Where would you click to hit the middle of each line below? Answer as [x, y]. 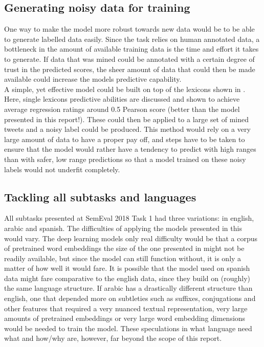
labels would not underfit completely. [62, 169]
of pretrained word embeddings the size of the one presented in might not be [124, 248]
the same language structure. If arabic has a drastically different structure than [128, 288]
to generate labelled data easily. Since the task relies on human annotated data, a [132, 39]
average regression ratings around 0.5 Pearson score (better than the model [122, 109]
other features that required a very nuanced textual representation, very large [126, 308]
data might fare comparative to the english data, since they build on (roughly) [127, 278]
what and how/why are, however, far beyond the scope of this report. [113, 338]
